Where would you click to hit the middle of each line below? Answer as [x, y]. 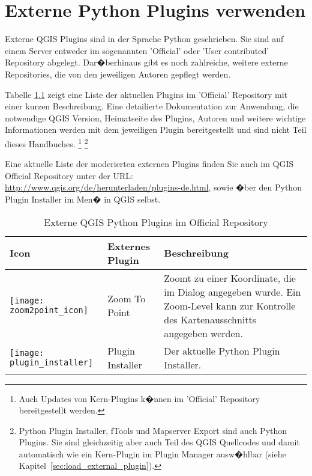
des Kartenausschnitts [210, 319]
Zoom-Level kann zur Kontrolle [230, 305]
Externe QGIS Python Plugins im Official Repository [156, 222]
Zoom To [127, 298]
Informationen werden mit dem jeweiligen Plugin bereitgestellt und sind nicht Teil [156, 130]
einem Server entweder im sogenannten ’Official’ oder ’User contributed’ [137, 50]
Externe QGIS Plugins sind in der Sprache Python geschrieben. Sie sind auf [144, 39]
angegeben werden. [203, 333]
